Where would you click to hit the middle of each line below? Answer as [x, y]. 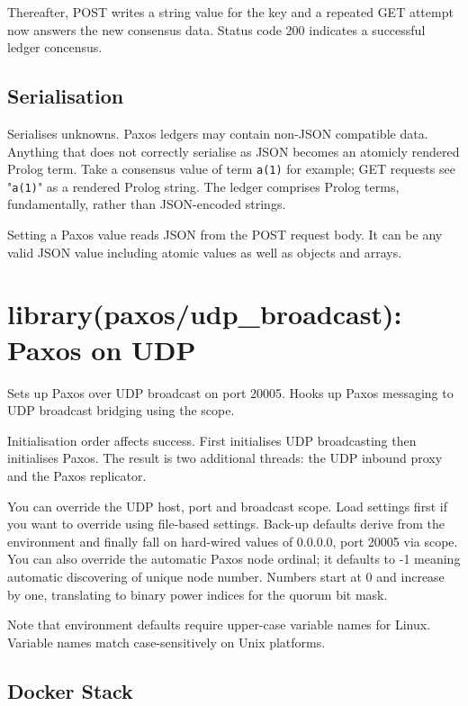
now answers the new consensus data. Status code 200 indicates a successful [216, 29]
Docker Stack [70, 690]
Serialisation [66, 96]
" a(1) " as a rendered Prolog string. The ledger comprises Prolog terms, [203, 186]
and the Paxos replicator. [77, 475]
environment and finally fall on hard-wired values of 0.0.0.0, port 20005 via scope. [233, 541]
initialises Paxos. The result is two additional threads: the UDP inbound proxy [225, 458]
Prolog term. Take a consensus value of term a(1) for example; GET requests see [231, 169]
